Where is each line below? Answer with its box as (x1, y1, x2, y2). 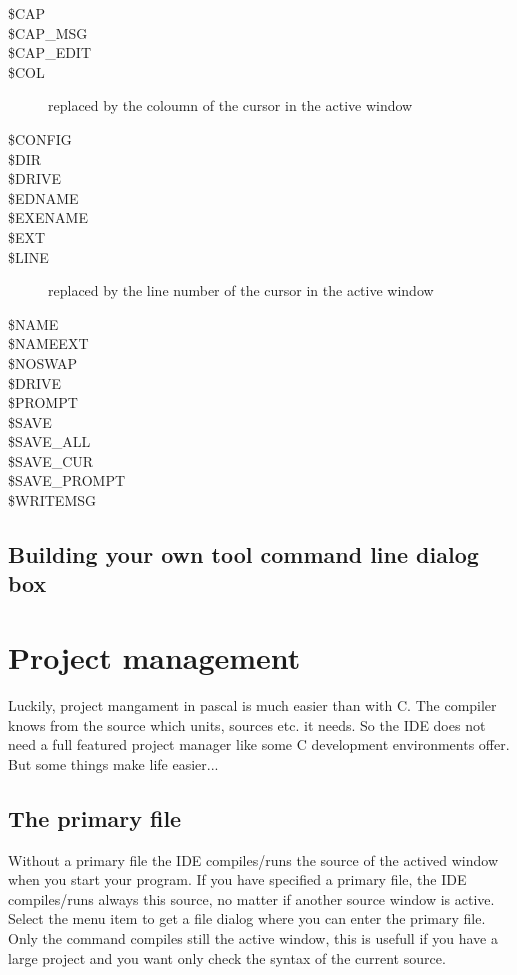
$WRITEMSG (8, 490, 97, 511)
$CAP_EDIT (8, 42, 92, 63)
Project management (8, 637, 301, 678)
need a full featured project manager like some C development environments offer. (8, 734, 510, 755)
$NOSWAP (8, 352, 78, 373)
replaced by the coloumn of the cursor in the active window (48, 95, 413, 116)
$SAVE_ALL (8, 431, 91, 452)
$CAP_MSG (8, 22, 88, 43)
